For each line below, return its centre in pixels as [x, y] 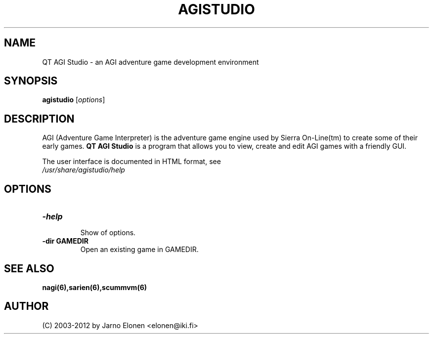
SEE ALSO [29, 268]
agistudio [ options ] [74, 100]
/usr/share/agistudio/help [84, 170]
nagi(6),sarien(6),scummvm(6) [95, 287]
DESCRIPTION [39, 119]
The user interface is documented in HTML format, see [131, 162]
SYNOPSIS [31, 81]
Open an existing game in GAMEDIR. [139, 250]
